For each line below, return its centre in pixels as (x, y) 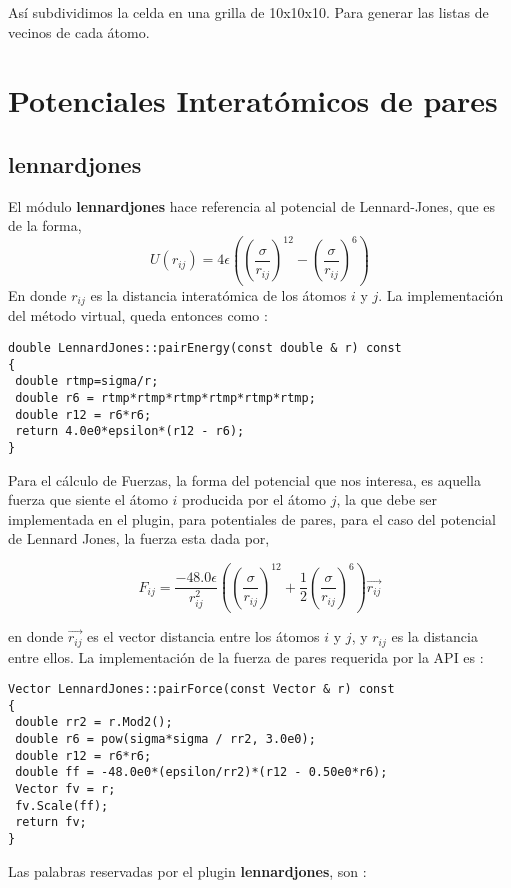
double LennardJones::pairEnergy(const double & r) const (205, 348)
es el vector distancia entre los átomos (203, 636)
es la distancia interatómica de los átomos (218, 295)
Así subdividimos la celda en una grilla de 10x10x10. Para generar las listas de (248, 12)
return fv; (51, 822)
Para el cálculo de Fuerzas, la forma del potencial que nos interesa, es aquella (244, 479)
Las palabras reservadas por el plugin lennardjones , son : (187, 870)
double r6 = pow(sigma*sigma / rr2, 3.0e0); (165, 739)
